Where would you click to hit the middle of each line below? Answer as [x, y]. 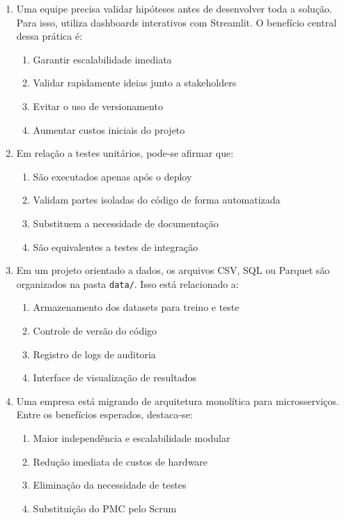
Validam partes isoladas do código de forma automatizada [157, 200]
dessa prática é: [49, 36]
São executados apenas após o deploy [112, 176]
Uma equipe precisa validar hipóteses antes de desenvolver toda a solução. [174, 8]
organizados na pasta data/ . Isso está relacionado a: [127, 283]
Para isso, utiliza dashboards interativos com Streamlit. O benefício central [177, 22]
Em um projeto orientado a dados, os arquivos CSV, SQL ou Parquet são [173, 270]
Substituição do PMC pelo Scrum [105, 508]
